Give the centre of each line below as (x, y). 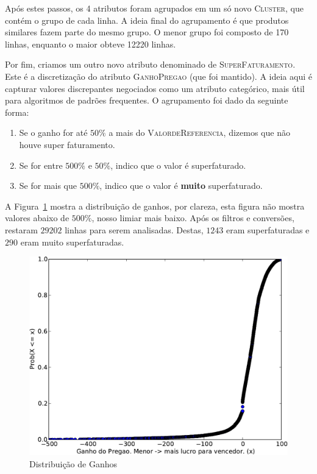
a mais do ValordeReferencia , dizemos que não (199, 133)
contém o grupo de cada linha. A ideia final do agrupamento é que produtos (147, 20)
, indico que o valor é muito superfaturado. (181, 186)
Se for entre (41, 165)
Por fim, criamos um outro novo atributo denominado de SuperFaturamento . (150, 64)
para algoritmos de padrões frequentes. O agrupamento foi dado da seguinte (147, 100)
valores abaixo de (37, 218)
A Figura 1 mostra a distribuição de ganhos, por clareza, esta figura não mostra (155, 206)
